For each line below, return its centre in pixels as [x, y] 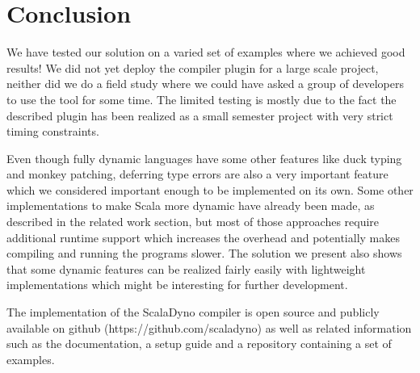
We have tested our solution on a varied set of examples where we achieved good [206, 52]
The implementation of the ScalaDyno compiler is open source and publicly [193, 312]
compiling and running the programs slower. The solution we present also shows [204, 253]
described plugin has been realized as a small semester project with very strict [200, 115]
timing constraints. [53, 131]
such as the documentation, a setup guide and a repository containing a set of [199, 344]
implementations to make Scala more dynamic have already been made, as [191, 205]
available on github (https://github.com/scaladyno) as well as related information [209, 327]
